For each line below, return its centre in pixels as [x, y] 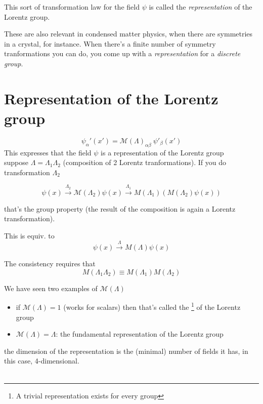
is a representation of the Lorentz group [162, 152]
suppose [16, 162]
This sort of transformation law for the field [72, 7]
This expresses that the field [48, 152]
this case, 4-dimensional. [42, 361]
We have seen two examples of [51, 288]
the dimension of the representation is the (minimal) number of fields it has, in [126, 351]
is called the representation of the [201, 7]
